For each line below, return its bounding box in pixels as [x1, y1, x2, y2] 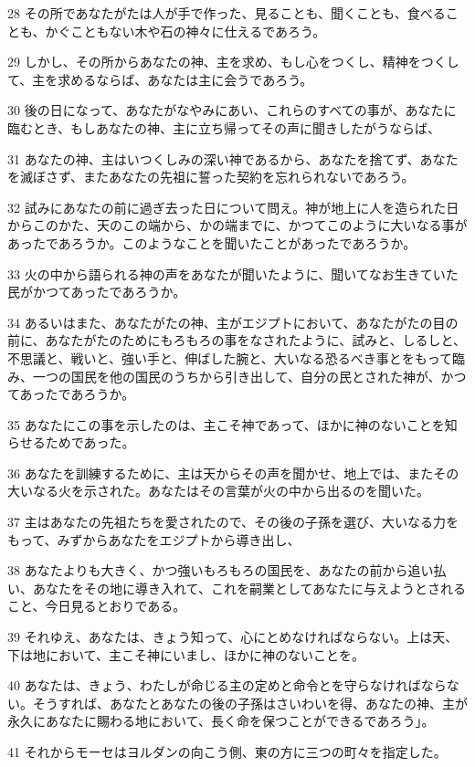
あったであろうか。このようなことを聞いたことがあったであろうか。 [7, 233, 417, 252]
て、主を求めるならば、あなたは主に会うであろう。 [7, 69, 313, 89]
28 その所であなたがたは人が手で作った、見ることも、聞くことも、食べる [7, 4, 446, 22]
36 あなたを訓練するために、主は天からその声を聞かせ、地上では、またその [7, 463, 459, 482]
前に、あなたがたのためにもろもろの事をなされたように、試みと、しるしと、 [7, 331, 467, 350]
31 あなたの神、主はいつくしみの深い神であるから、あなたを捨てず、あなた [7, 149, 459, 168]
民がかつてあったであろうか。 [7, 282, 186, 301]
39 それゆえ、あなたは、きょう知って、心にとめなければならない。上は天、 [7, 627, 459, 646]
